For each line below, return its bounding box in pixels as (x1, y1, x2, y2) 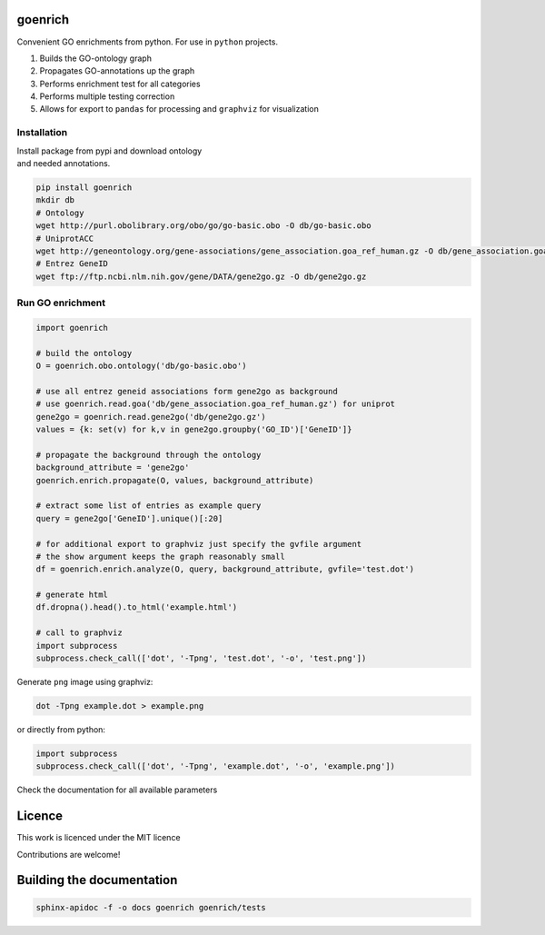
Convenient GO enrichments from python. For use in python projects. (16, 36, 279, 47)
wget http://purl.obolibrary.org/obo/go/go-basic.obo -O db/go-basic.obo (35, 221, 372, 231)
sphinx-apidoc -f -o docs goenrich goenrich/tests (35, 902, 267, 912)
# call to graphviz (35, 628, 123, 638)
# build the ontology (35, 348, 133, 358)
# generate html (35, 590, 109, 600)
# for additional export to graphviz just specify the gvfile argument (35, 539, 362, 549)
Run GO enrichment (16, 296, 106, 309)
